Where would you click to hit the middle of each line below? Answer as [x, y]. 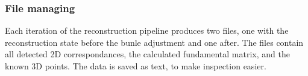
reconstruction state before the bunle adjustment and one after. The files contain [154, 42]
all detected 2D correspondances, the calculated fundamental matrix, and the [147, 54]
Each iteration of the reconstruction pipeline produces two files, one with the [147, 30]
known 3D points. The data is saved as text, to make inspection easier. [136, 66]
